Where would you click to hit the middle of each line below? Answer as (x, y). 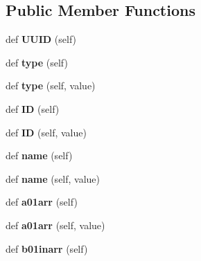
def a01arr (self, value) (55, 225)
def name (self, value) (53, 178)
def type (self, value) (51, 85)
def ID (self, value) (46, 132)
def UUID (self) (41, 39)
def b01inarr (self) (47, 248)
